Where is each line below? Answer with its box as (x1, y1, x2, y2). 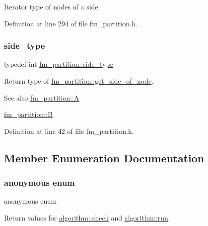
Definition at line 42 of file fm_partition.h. (4, 125, 134, 136)
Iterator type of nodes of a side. (4, 1, 100, 11)
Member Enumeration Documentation (4, 150, 205, 165)
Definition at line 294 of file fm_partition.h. (4, 18, 138, 28)
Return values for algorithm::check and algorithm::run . (4, 212, 170, 223)
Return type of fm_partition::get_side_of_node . (4, 76, 154, 86)
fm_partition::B (4, 109, 53, 119)
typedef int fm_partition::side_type (4, 59, 113, 69)
